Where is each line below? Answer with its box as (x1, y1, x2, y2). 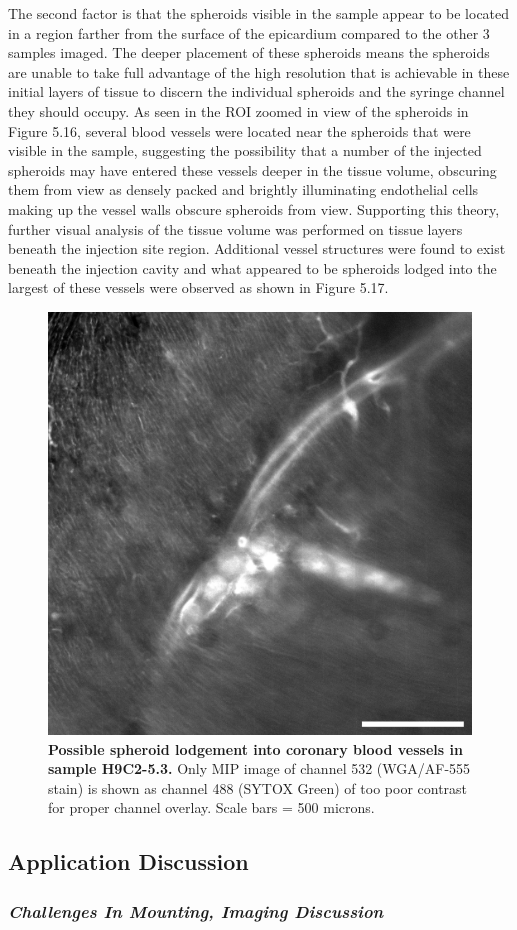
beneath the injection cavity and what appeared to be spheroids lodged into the (8, 257, 497, 278)
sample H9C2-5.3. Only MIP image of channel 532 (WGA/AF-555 (48, 758, 471, 779)
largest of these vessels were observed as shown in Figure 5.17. (8, 277, 389, 298)
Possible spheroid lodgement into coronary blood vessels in (48, 738, 463, 759)
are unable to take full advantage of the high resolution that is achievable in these (8, 61, 510, 82)
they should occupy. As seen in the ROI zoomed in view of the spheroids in (8, 100, 469, 121)
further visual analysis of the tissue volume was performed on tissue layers (8, 218, 463, 239)
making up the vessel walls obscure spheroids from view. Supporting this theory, (8, 198, 500, 219)
